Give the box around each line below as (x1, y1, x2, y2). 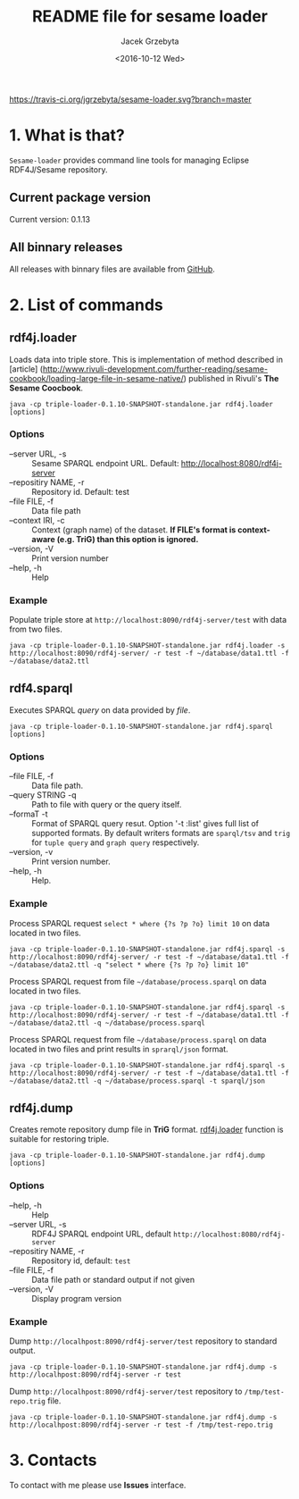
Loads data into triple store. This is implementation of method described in (9, 354, 284, 364)
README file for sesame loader (31, 6, 269, 27)
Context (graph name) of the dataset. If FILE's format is (31, 524, 237, 535)
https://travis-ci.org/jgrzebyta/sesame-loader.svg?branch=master (9, 94, 252, 105)
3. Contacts (9, 1450, 97, 1470)
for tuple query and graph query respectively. (31, 837, 200, 848)
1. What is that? (9, 125, 125, 146)
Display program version (31, 1293, 122, 1303)
